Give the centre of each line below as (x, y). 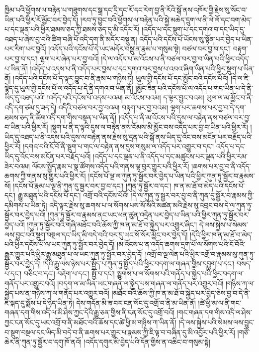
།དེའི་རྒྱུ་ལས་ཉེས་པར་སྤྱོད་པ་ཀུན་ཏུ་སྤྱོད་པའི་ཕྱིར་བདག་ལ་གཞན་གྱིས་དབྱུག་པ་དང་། (139, 264)
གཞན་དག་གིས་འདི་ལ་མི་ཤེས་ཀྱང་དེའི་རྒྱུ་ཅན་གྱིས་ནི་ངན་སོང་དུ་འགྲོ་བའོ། (90, 312)
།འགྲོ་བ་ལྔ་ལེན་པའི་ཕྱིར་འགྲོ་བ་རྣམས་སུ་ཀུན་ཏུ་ (200, 254)
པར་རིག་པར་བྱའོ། (25, 49)
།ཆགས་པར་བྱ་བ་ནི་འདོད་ (221, 166)
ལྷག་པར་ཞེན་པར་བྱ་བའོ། (69, 58)
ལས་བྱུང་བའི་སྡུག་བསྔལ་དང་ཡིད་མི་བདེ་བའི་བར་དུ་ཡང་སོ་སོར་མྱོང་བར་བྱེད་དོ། (96, 234)
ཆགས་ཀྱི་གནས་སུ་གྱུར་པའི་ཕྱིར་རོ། (45, 176)
